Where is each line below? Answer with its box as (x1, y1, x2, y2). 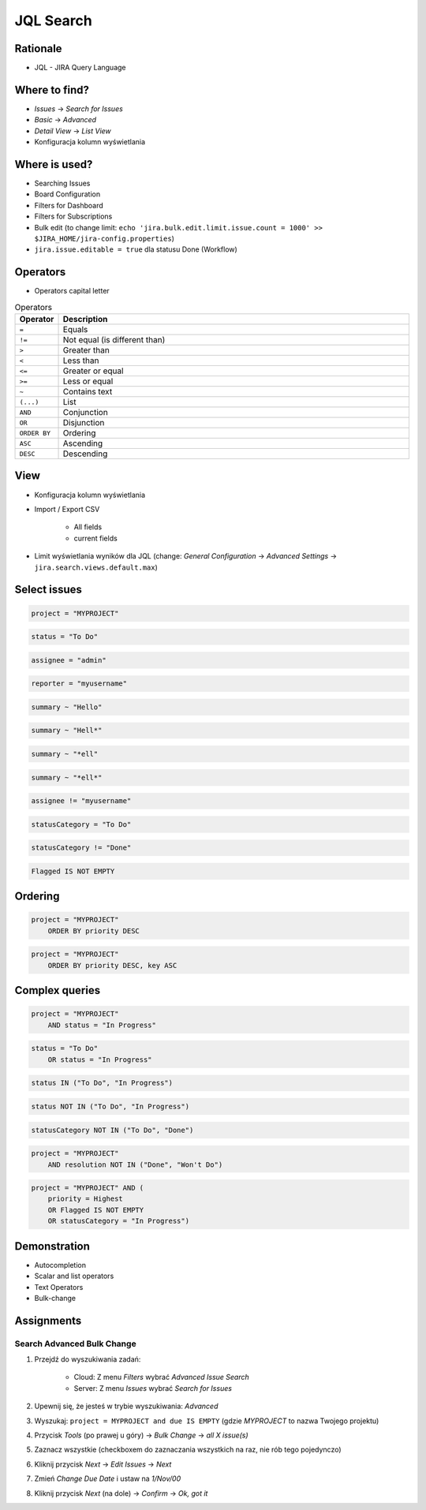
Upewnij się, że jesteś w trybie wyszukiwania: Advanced (34, 1401, 219, 1411)
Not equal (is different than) (62, 335, 166, 346)
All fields (73, 522, 103, 532)
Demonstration (14, 1239, 91, 1253)
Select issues (14, 583, 83, 596)
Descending (62, 448, 108, 459)
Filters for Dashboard (34, 200, 104, 210)
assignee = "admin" (31, 656, 106, 664)
